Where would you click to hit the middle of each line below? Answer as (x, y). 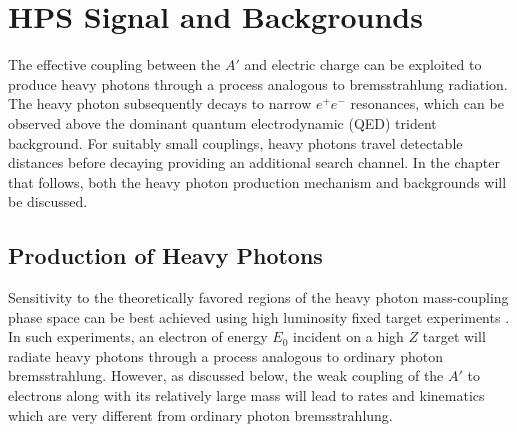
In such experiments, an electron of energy (138, 336)
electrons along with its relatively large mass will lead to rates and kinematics (246, 395)
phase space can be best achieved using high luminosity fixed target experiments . (259, 316)
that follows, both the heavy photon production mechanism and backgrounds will (257, 181)
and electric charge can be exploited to (363, 64)
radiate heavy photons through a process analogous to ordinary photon (225, 355)
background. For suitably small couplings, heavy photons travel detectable (235, 142)
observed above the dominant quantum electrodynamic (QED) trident (222, 122)
